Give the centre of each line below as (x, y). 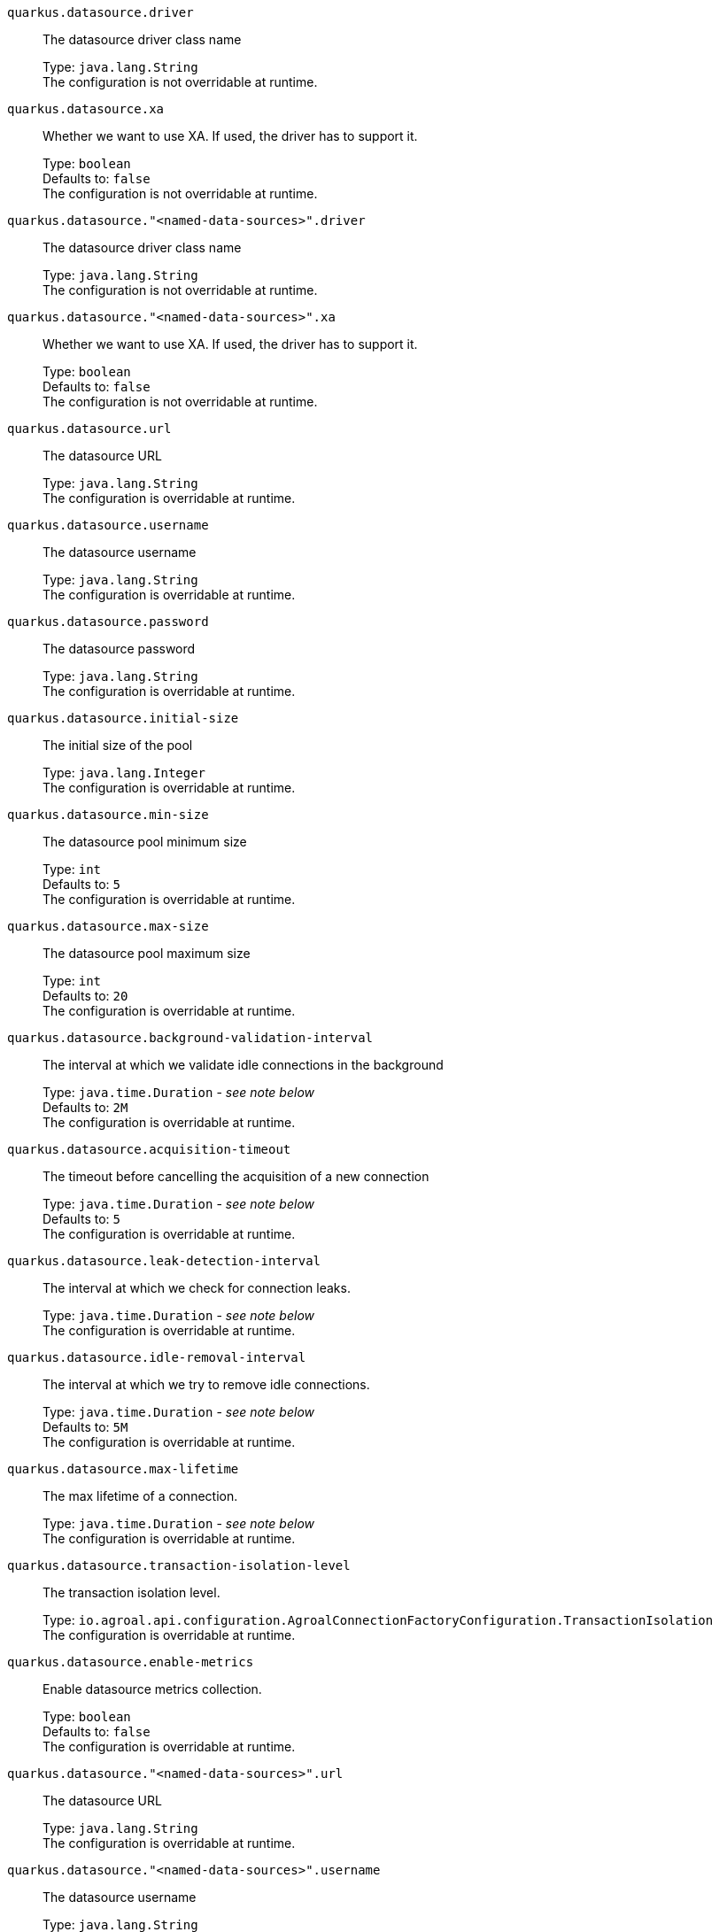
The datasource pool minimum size (145, 842)
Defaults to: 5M (85, 1427)
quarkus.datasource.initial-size (123, 718)
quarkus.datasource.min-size (108, 815)
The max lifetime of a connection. (140, 1496)
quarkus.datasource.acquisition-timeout (149, 1149)
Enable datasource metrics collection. (152, 1689)
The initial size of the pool (118, 745)
